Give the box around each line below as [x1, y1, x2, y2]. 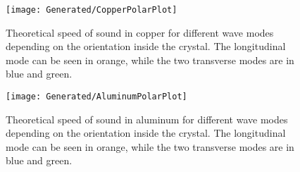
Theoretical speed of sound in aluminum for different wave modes [6, 111, 288, 126]
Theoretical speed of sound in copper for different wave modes [6, 25, 274, 39]
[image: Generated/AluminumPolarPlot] [6, 92, 187, 102]
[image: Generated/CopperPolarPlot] [6, 5, 177, 15]
